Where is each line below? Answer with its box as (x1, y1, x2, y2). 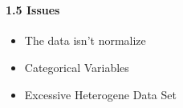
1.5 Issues (6, 2, 60, 18)
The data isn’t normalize (24, 32, 146, 49)
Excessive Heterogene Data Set (24, 86, 177, 102)
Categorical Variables (24, 58, 129, 75)
